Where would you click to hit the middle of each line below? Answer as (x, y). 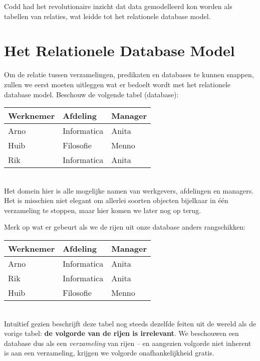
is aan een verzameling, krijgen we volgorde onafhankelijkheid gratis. (109, 353)
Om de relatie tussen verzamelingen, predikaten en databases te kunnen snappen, (129, 74)
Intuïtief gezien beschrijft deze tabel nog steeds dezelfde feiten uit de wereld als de (130, 323)
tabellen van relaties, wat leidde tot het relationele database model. (107, 16)
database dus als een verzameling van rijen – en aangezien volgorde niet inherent (128, 343)
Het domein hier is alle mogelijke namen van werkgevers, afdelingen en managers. (129, 190)
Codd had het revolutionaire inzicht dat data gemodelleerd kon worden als (118, 6)
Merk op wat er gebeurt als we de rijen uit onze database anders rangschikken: (125, 227)
